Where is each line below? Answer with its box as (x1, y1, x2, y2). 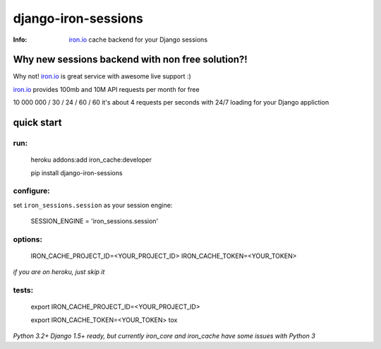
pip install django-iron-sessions (30, 168, 123, 177)
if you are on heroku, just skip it (13, 268, 105, 276)
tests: (13, 285, 34, 295)
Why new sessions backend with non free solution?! (13, 54, 248, 66)
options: (13, 234, 42, 244)
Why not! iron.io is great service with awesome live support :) (13, 72, 192, 81)
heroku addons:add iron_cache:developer (30, 155, 152, 164)
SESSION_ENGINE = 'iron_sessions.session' (30, 217, 159, 225)
